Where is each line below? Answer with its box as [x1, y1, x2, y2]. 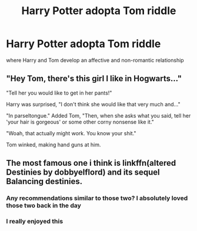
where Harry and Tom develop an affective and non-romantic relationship [6, 56, 184, 63]
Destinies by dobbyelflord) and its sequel [6, 168, 160, 178]
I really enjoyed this [6, 217, 64, 225]
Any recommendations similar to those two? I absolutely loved [6, 194, 188, 202]
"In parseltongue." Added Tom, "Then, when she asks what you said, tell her [6, 112, 191, 119]
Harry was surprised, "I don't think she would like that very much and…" [6, 101, 181, 108]
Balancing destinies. [6, 176, 83, 186]
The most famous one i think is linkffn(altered [6, 158, 176, 168]
